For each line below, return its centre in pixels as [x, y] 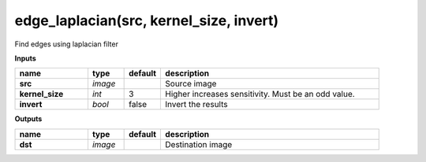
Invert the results [196, 105]
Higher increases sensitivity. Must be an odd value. [260, 94]
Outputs [28, 119]
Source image [191, 84]
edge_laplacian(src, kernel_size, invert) [147, 20]
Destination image [199, 144]
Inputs [26, 58]
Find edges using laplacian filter [66, 44]
